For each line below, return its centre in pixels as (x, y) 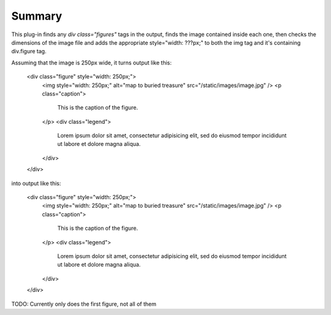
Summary (37, 16)
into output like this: (36, 183)
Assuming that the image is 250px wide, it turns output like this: (91, 63)
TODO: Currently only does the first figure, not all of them (84, 304)
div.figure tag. (29, 51)
